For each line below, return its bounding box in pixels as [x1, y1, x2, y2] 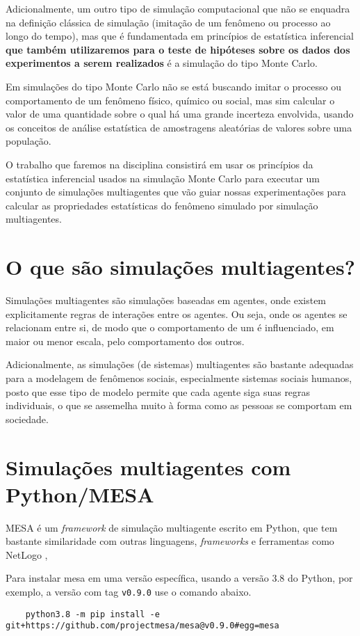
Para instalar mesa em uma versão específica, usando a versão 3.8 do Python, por [6, 571, 353, 585]
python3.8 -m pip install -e [25, 609, 160, 619]
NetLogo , [6, 547, 48, 562]
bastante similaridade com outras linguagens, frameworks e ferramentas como [6, 534, 334, 548]
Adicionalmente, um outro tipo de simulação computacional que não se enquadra [6, 1, 350, 15]
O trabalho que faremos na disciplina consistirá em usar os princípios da [6, 157, 313, 171]
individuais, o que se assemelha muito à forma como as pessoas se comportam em [6, 398, 352, 413]
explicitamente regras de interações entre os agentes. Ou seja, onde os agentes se [6, 306, 347, 321]
